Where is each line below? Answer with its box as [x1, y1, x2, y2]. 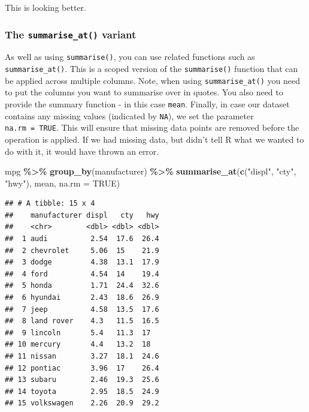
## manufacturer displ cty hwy [5, 210, 159, 219]
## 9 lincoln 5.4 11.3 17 [5, 328, 151, 337]
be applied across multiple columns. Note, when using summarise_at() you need [5, 74, 300, 86]
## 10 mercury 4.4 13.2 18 [5, 340, 151, 349]
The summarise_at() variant [5, 26, 137, 41]
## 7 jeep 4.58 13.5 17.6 [5, 305, 159, 314]
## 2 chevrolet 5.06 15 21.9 [5, 246, 159, 255]
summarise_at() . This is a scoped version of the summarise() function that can [5, 62, 298, 75]
